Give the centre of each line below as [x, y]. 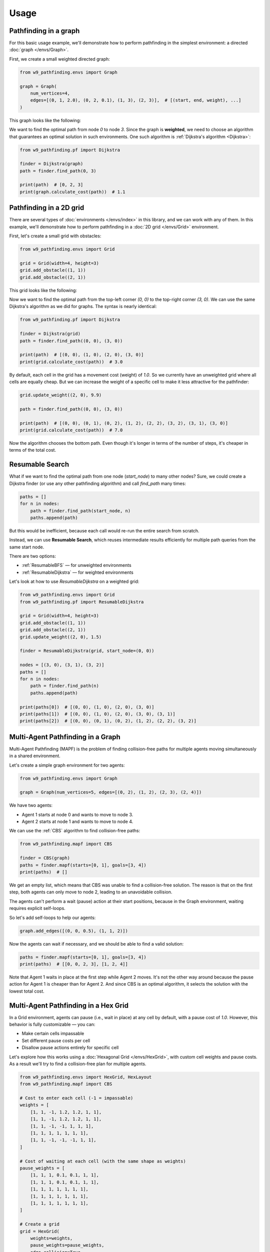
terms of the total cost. [33, 450]
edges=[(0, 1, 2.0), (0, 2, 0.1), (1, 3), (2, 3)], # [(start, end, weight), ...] [136, 100]
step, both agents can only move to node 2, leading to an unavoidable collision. [91, 892]
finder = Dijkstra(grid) [50, 334]
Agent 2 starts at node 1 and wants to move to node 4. [77, 822]
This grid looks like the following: [43, 290]
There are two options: [32, 556]
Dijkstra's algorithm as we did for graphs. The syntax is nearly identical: [83, 306]
